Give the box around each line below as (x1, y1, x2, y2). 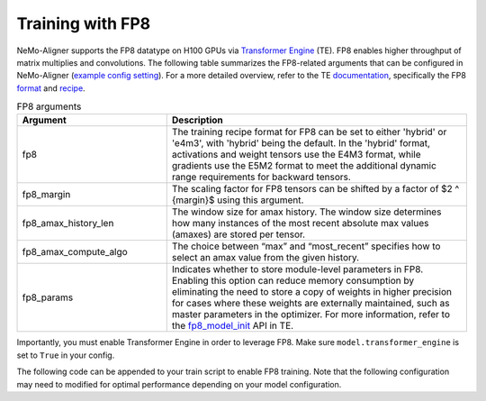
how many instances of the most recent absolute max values (171, 217, 429, 230)
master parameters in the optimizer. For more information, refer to (171, 308, 450, 321)
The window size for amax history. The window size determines (171, 205, 442, 218)
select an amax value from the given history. (171, 251, 360, 264)
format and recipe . (16, 82, 85, 94)
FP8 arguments (16, 100, 82, 113)
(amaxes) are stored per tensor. (171, 228, 306, 241)
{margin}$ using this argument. (171, 194, 304, 206)
